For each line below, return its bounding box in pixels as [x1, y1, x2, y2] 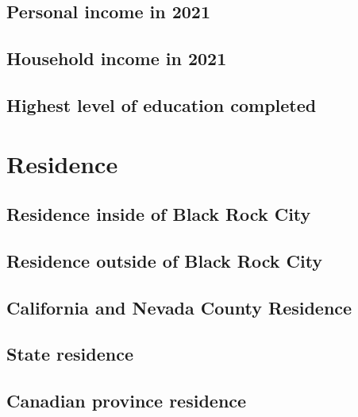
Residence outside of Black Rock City [6, 248, 323, 272]
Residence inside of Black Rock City [6, 202, 311, 226]
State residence [6, 342, 133, 366]
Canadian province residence [6, 388, 247, 413]
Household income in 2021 [6, 46, 227, 71]
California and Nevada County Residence [6, 295, 352, 319]
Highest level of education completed [6, 92, 317, 117]
